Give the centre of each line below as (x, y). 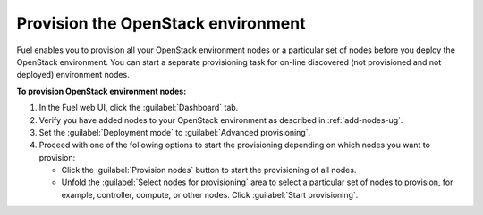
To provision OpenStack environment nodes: (102, 91)
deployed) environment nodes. (73, 75)
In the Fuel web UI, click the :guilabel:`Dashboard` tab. (139, 108)
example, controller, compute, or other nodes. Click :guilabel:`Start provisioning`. (210, 194)
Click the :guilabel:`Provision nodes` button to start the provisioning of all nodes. (209, 170)
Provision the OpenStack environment (161, 23)
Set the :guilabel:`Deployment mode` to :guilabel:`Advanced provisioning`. (175, 132)
